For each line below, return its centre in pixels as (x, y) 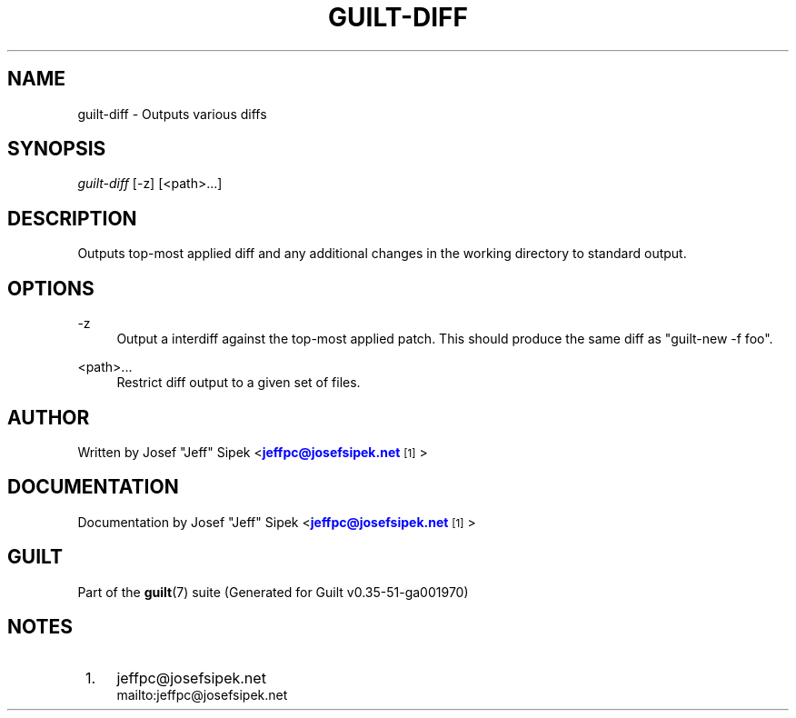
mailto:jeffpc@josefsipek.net (202, 694)
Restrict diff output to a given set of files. (239, 383)
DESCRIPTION (72, 218)
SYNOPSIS (57, 149)
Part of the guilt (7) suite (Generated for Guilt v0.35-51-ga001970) (273, 592)
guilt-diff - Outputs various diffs (172, 114)
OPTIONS (51, 288)
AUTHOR (49, 417)
